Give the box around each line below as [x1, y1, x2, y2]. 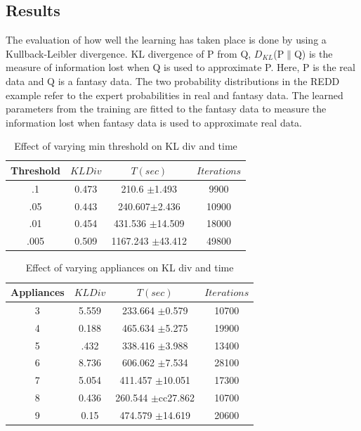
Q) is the [294, 46, 333, 60]
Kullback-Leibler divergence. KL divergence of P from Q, [6, 46, 251, 60]
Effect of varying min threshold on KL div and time [14, 139, 237, 153]
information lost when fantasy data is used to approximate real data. [6, 115, 303, 129]
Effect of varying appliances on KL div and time [25, 260, 234, 275]
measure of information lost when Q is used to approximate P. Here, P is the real [6, 60, 355, 75]
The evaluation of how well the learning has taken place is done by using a [6, 32, 327, 47]
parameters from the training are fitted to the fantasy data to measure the [6, 101, 327, 116]
